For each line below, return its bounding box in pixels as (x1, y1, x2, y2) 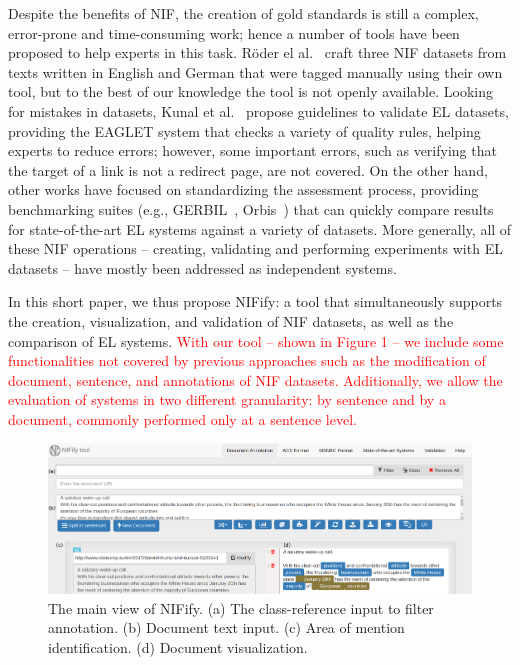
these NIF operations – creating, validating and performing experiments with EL (8, 238, 503, 259)
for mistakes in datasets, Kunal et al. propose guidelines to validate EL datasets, (8, 100, 509, 121)
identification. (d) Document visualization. (48, 636, 308, 657)
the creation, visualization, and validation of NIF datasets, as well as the (8, 310, 454, 331)
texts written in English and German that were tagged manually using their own (8, 61, 503, 82)
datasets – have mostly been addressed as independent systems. (8, 257, 397, 278)
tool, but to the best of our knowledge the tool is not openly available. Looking (8, 81, 493, 102)
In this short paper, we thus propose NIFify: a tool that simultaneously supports (8, 291, 503, 312)
